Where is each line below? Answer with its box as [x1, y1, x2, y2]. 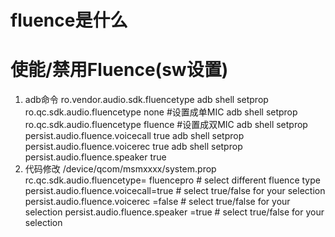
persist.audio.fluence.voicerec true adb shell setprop [24, 141, 243, 153]
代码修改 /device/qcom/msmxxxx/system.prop [24, 163, 217, 175]
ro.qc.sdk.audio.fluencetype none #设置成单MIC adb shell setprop [24, 106, 298, 118]
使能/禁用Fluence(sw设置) [10, 59, 229, 81]
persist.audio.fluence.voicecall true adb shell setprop [24, 130, 245, 142]
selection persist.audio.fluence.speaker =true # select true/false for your [24, 206, 325, 218]
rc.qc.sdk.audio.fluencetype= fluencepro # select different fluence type [24, 174, 321, 186]
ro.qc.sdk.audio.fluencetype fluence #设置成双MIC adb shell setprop [24, 119, 308, 131]
